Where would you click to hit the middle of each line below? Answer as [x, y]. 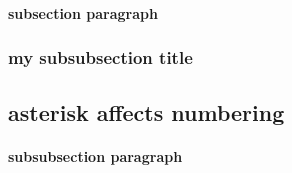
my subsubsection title [100, 57]
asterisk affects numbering [146, 112]
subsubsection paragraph [95, 156]
